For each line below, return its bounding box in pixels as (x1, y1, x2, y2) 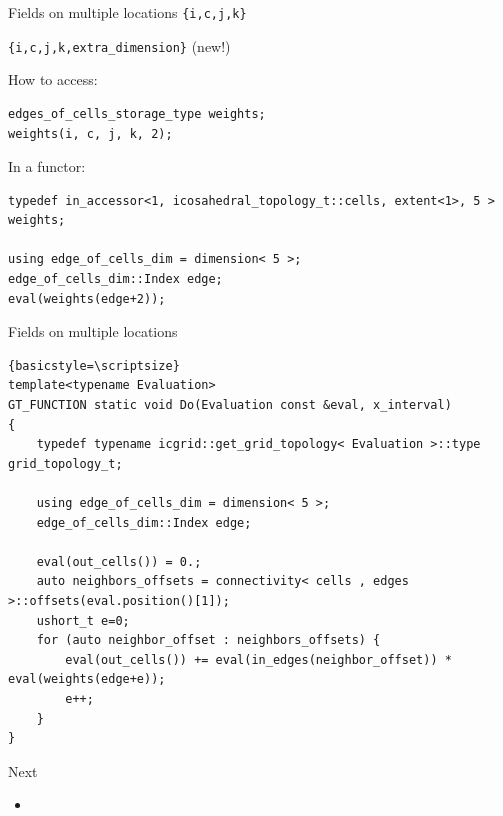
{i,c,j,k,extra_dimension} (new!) (8, 35, 231, 56)
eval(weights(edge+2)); (8, 291, 166, 306)
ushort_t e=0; (36, 613, 130, 628)
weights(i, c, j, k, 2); (8, 126, 173, 141)
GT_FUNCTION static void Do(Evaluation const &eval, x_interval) (8, 398, 452, 413)
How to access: (8, 69, 98, 90)
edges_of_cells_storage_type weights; (8, 106, 266, 121)
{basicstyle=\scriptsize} (8, 358, 180, 373)
